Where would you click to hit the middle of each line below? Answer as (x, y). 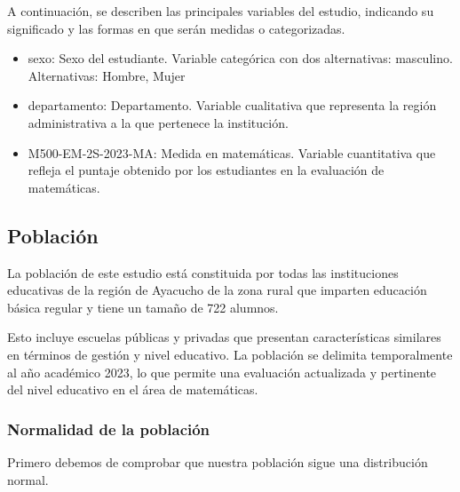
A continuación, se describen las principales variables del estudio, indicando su (221, 11)
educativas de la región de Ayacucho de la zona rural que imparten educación (217, 290)
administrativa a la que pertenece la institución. (158, 122)
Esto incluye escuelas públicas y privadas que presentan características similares (224, 337)
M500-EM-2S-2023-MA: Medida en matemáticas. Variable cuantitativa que (232, 152)
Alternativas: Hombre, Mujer (107, 75)
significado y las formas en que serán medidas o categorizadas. (176, 28)
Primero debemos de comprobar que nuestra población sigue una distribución (218, 461)
